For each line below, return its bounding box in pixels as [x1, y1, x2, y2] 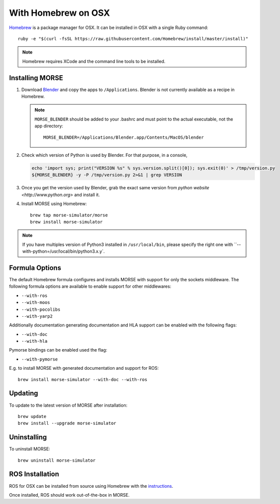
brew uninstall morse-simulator [18, 457, 96, 463]
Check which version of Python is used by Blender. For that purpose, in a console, [21, 152, 188, 158]
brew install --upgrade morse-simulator [18, 420, 116, 426]
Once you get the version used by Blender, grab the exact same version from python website [21, 185, 210, 191]
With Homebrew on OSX [9, 7, 110, 18]
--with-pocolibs [21, 306, 61, 312]
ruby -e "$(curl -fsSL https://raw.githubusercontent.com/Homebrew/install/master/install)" [18, 36, 249, 41]
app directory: [34, 123, 63, 129]
